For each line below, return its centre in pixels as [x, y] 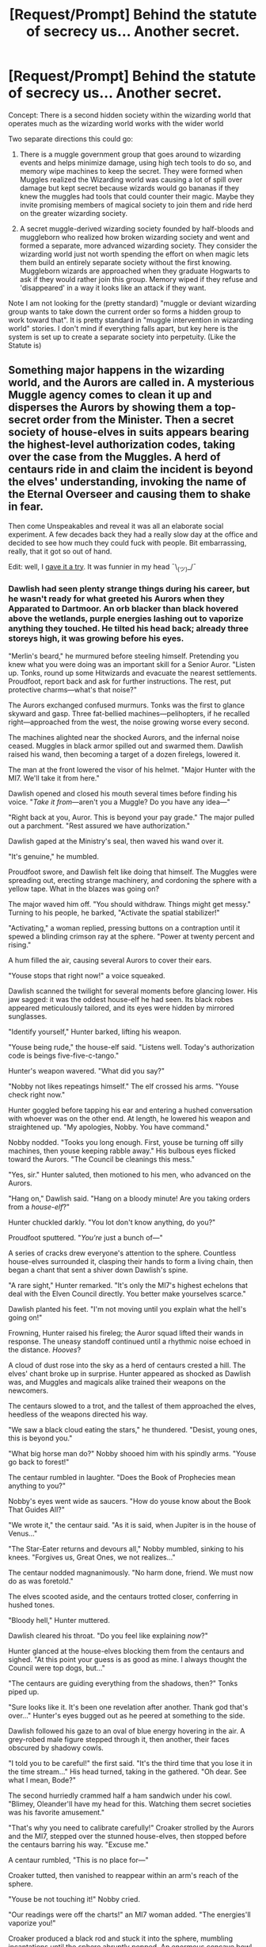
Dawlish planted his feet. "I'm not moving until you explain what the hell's [127, 1309]
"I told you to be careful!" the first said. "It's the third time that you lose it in [131, 1763]
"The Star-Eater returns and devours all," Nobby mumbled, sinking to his [126, 1548]
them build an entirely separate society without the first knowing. [125, 262]
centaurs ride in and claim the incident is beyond [131, 470]
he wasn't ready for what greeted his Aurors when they [116, 599]
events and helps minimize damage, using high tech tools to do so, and [135, 162]
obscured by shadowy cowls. [56, 1748]
